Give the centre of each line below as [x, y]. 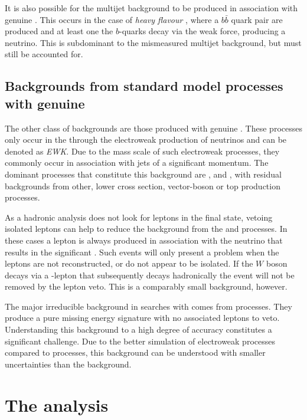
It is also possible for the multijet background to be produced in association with [151, 8]
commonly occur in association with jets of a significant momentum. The [137, 163]
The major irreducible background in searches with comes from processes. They [148, 306]
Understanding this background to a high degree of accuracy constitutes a [138, 329]
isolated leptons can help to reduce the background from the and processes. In [146, 229]
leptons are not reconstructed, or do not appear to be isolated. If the [129, 263]
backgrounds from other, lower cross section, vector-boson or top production [143, 186]
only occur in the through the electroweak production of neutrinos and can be [146, 140]
